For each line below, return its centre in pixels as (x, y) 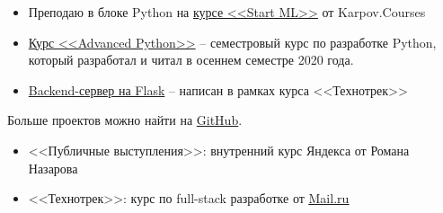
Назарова (53, 168)
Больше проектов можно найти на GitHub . (125, 120)
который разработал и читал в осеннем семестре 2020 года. (191, 60)
